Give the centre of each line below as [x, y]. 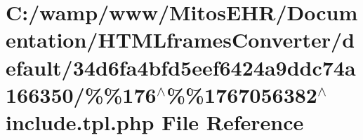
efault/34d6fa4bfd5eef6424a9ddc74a [181, 67]
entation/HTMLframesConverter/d [180, 40]
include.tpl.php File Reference [155, 121]
